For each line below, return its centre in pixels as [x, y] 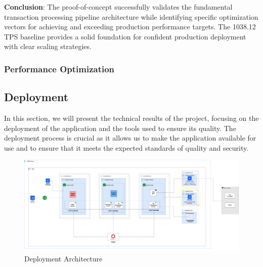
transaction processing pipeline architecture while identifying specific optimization [131, 16]
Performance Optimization [59, 69]
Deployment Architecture [63, 258]
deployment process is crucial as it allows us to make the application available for [130, 138]
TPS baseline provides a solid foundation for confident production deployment [125, 36]
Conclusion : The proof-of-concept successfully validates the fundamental [118, 7]
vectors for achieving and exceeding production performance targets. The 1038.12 [130, 27]
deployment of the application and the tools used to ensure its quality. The [120, 128]
